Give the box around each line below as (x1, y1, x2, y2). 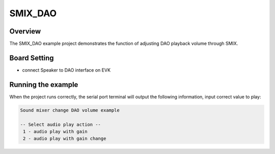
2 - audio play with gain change (23, 136, 106, 142)
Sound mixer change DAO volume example (20, 107, 120, 113)
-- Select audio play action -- (20, 121, 101, 127)
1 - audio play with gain (23, 129, 88, 135)
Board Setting (9, 53, 54, 62)
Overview (9, 27, 41, 36)
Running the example (9, 80, 78, 89)
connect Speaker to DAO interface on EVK (22, 67, 111, 73)
